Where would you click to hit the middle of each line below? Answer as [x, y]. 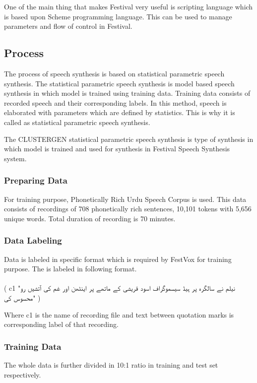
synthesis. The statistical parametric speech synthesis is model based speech [119, 83]
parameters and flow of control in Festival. [68, 26]
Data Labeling [33, 240]
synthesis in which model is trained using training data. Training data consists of [127, 93]
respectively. [23, 374]
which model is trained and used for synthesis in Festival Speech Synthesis [117, 149]
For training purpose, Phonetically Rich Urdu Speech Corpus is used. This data [125, 199]
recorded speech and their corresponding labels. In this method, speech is [115, 102]
